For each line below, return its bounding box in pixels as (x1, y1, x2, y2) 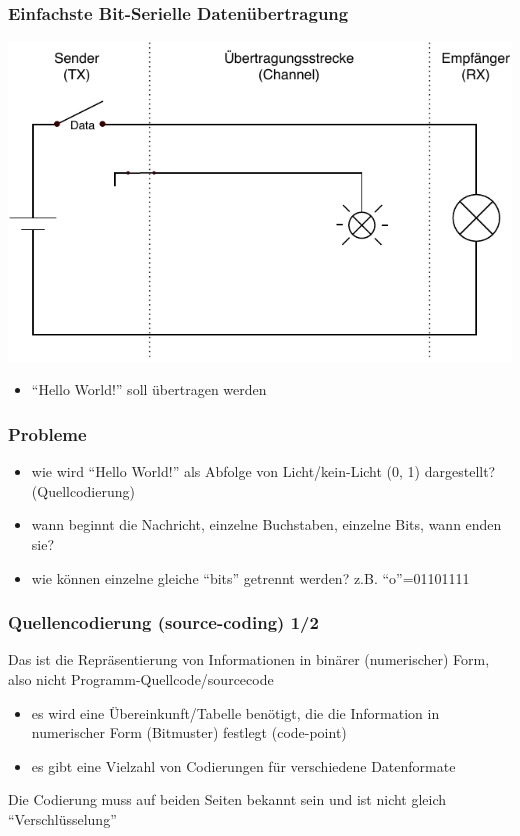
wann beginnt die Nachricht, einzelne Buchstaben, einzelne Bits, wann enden (31, 514, 502, 535)
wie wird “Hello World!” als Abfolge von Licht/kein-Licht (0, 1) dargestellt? (31, 461, 496, 482)
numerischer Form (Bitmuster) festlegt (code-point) (31, 722, 347, 743)
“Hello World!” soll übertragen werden (31, 379, 267, 400)
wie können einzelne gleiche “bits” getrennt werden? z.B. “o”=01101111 (31, 567, 470, 588)
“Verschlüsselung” (8, 809, 117, 830)
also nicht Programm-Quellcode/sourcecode (8, 669, 274, 690)
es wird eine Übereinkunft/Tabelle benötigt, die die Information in (31, 702, 440, 723)
